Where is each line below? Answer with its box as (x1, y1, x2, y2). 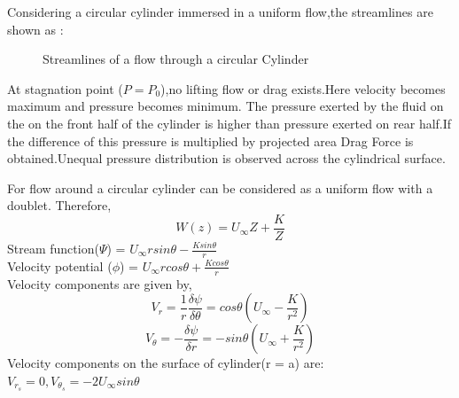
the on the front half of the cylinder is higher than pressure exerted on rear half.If (7, 113, 452, 132)
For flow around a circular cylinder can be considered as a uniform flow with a (7, 178, 433, 197)
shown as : (7, 20, 64, 38)
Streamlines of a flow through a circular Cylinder (43, 50, 309, 68)
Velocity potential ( (7, 256, 113, 275)
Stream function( (7, 239, 99, 257)
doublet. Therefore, (7, 196, 112, 215)
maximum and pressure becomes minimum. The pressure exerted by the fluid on (7, 97, 444, 115)
